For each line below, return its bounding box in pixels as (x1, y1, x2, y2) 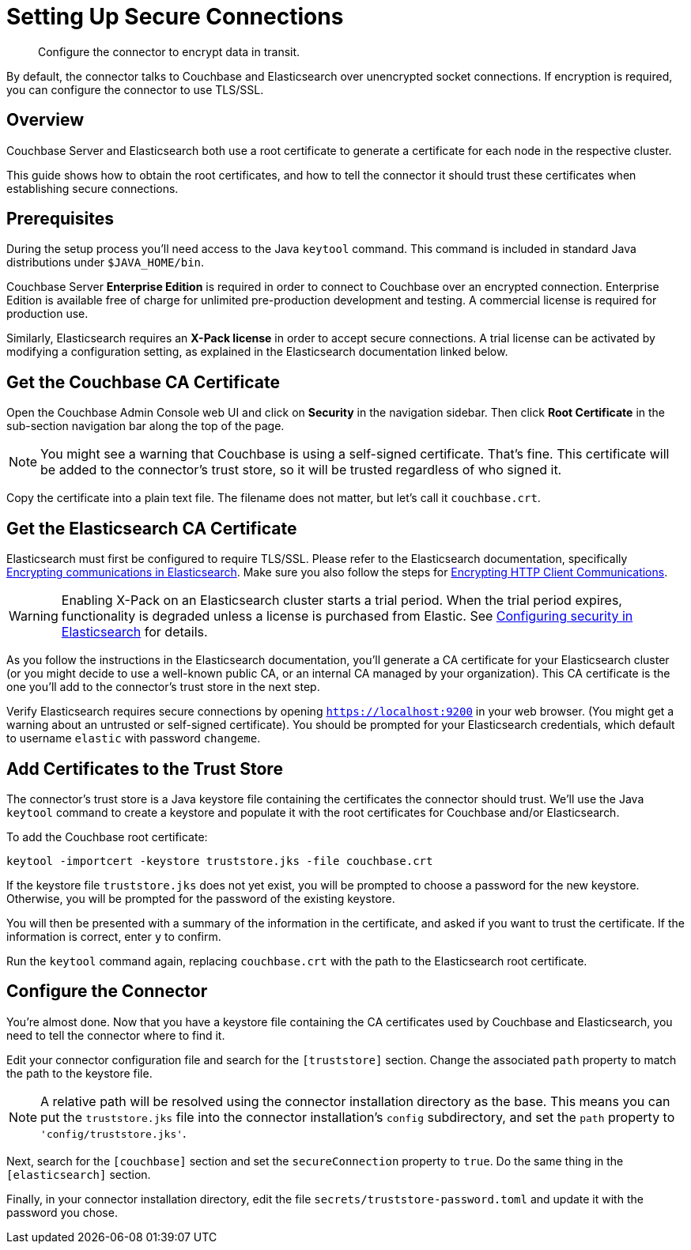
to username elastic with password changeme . (6, 731, 261, 746)
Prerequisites (6, 209, 114, 229)
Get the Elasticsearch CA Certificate (6, 518, 297, 538)
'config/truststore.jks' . (40, 1124, 187, 1141)
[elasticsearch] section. (6, 1167, 151, 1181)
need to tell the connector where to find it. (6, 1028, 225, 1042)
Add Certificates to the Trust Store (6, 758, 283, 779)
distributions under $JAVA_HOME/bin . (6, 255, 205, 270)
